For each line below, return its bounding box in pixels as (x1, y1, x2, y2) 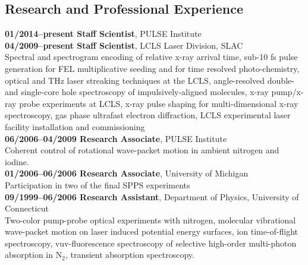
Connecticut (5, 202, 49, 214)
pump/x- (271, 86, 304, 98)
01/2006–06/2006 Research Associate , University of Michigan (5, 167, 249, 179)
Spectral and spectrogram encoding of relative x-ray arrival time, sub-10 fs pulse (5, 51, 298, 63)
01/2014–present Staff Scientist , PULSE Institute (5, 27, 202, 40)
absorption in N (5, 248, 62, 261)
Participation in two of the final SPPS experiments (5, 178, 190, 191)
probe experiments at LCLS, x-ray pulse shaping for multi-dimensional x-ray (19, 97, 298, 109)
